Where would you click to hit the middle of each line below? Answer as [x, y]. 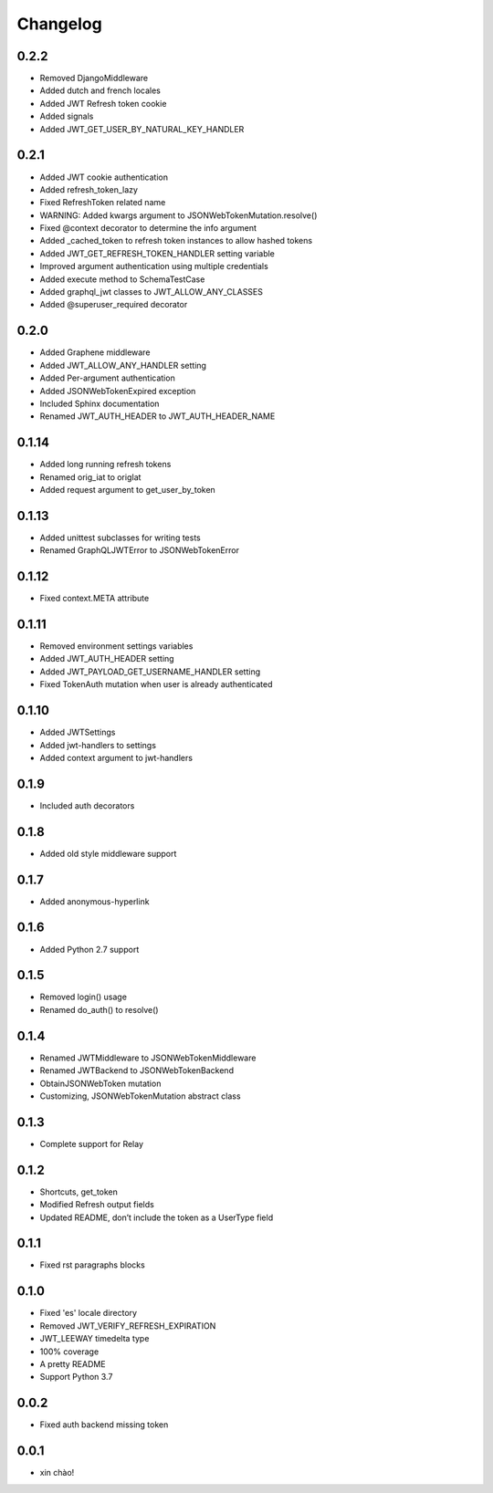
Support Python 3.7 [76, 1377]
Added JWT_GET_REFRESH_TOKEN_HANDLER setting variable [157, 253]
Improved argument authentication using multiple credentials [154, 266]
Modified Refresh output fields [97, 1205]
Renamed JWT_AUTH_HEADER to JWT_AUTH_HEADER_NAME [157, 416]
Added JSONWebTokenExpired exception [118, 391]
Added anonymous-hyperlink [94, 901]
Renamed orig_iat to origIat [90, 477]
